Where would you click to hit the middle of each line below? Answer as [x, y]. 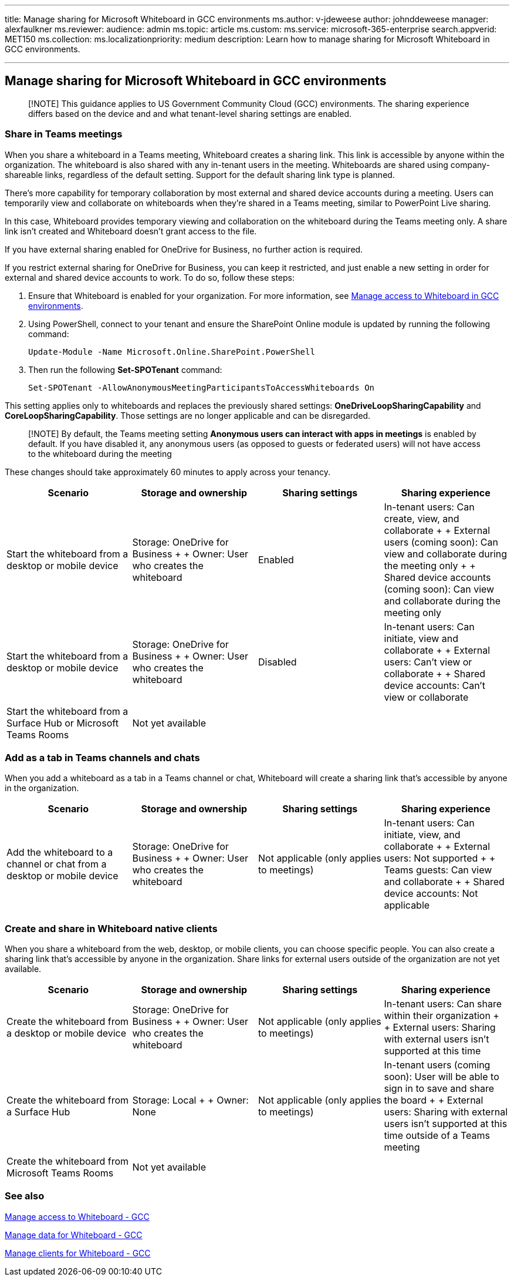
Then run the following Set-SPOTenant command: [125, 369]
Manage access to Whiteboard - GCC [77, 1216]
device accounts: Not [431, 894]
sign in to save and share [439, 1089]
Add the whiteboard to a [60, 853]
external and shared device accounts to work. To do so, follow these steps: [150, 277]
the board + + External [434, 1100]
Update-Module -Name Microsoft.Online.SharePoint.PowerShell [172, 352]
